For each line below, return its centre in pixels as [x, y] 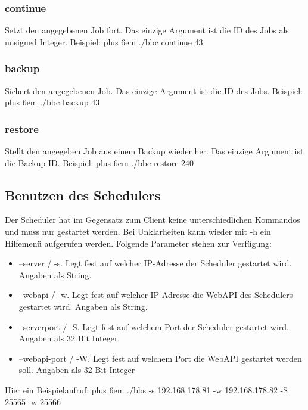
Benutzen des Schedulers [83, 195]
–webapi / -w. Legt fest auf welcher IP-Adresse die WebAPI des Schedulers [156, 295]
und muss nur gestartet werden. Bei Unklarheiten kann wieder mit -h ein [138, 232]
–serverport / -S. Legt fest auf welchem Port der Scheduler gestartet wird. [154, 326]
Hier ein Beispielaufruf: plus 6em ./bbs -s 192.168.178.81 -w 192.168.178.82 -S [147, 389]
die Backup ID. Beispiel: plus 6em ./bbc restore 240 [99, 162]
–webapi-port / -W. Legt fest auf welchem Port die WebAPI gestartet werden [160, 358]
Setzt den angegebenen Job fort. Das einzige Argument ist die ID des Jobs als [147, 30]
